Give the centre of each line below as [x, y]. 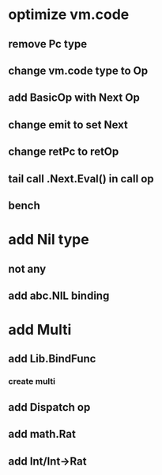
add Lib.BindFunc [52, 359]
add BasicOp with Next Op [74, 98]
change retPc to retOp [64, 152]
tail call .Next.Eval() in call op [81, 179]
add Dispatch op [49, 407]
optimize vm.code [69, 15]
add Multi [40, 330]
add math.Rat [42, 434]
